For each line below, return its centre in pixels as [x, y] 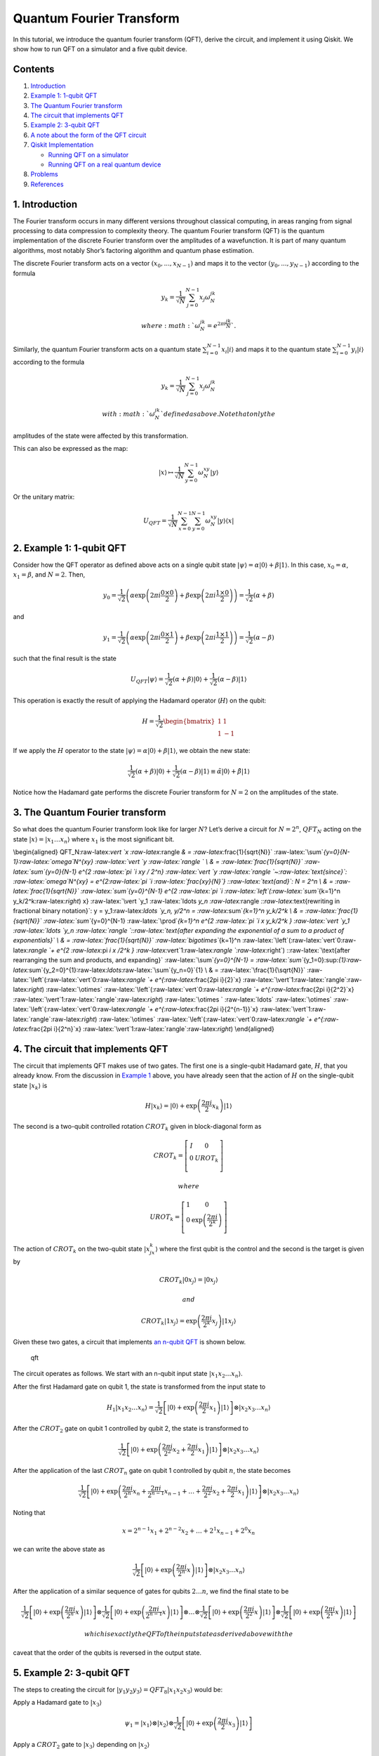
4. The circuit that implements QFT [91, 1049]
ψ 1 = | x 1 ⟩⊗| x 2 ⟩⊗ [149, 1724]
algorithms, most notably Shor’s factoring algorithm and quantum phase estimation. [133, 250]
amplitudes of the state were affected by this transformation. [101, 435]
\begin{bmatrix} [189, 721]
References [47, 184]
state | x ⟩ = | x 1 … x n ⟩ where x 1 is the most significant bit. [94, 840]
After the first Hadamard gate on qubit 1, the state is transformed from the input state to [139, 1387]
